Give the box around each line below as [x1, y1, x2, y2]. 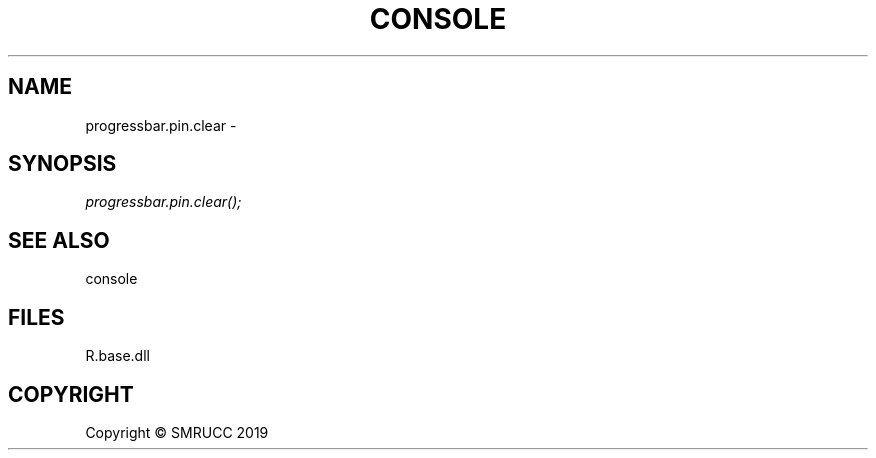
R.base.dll [85, 347, 150, 365]
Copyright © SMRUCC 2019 [85, 423, 269, 441]
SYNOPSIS [8, 151, 117, 177]
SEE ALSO [8, 227, 110, 253]
